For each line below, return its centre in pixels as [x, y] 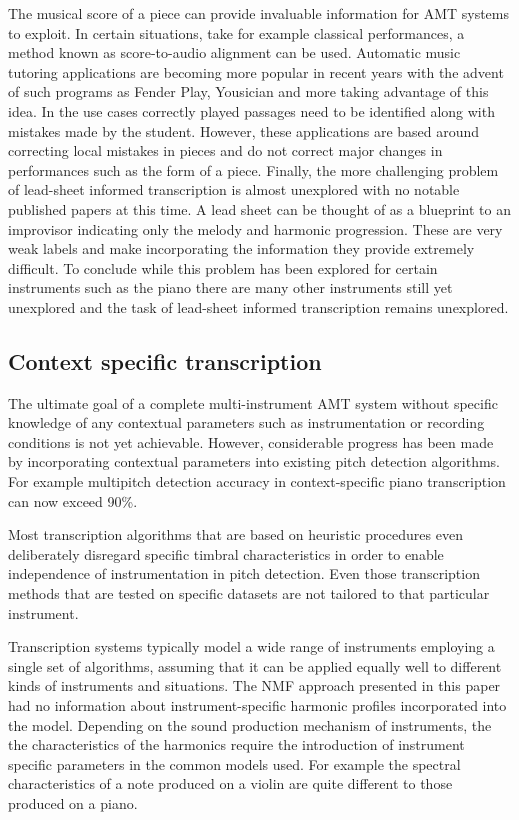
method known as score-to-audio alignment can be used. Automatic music [234, 52]
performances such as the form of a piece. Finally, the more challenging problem [253, 169]
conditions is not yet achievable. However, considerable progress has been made [251, 441]
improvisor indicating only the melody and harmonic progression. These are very [255, 228]
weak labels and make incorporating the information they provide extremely [241, 248]
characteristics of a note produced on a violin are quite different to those [230, 783]
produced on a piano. [73, 802]
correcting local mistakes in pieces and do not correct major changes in [225, 150]
